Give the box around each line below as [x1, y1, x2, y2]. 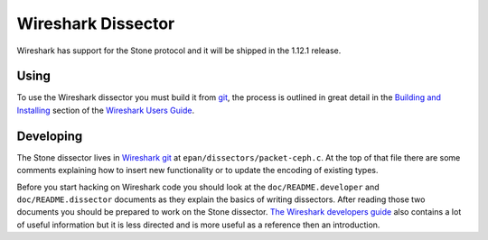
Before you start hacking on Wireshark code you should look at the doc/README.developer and [16, 181, 380, 192]
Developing [16, 128, 83, 143]
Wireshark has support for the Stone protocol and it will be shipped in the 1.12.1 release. [16, 45, 342, 56]
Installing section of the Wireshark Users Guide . [16, 105, 195, 115]
